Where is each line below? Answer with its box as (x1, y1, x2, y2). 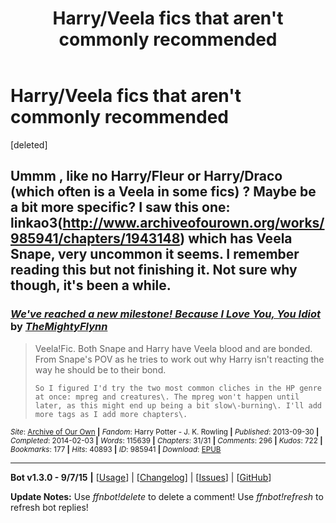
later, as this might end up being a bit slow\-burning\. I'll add (34, 400, 322, 411)
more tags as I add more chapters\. (34, 409, 188, 419)
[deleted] (10, 138, 48, 151)
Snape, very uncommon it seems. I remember (10, 246, 300, 263)
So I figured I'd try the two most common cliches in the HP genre (34, 383, 322, 393)
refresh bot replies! (10, 501, 89, 513)
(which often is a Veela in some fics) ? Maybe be (10, 183, 317, 201)
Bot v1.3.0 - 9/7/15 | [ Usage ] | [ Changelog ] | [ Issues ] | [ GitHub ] (10, 471, 272, 483)
